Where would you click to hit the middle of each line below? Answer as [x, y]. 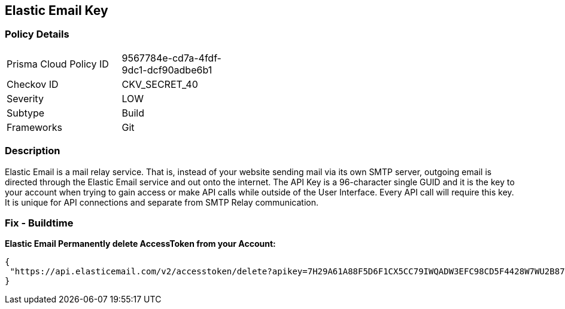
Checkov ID [33, 84]
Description [33, 151]
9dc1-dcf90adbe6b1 [167, 70]
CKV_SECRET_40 [160, 84]
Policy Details [37, 34]
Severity [25, 98]
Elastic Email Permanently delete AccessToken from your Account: [140, 244]
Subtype [26, 113]
